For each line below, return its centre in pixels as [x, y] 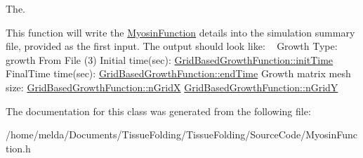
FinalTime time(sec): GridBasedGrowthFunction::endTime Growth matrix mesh [178, 73]
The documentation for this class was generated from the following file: [158, 111]
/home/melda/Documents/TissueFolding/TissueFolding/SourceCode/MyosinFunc [182, 134]
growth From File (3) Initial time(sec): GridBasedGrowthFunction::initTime [170, 59]
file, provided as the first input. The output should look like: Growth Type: [172, 46]
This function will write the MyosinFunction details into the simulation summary [180, 32]
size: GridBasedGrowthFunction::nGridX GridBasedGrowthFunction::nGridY [172, 87]
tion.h [18, 148]
